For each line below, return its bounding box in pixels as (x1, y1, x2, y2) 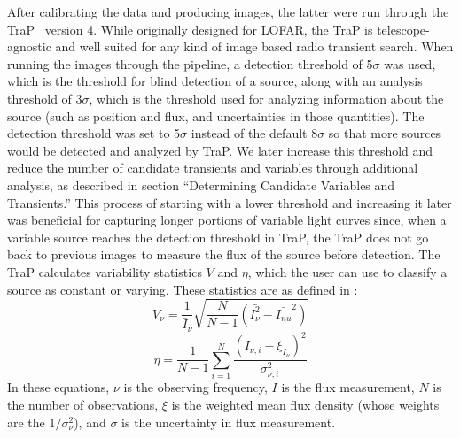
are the (7, 412, 45, 431)
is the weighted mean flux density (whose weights (171, 396, 440, 414)
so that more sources (328, 124, 441, 142)
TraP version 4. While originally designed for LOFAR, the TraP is (7, 19, 373, 38)
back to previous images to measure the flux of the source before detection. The (7, 245, 441, 264)
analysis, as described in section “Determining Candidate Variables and (7, 175, 395, 194)
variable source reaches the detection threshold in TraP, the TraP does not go (7, 227, 429, 246)
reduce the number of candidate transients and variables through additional (7, 158, 418, 177)
